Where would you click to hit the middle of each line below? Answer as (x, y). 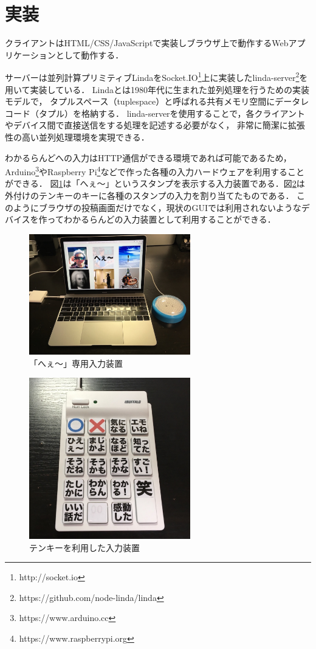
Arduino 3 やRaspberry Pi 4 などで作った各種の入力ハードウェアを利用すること (155, 171)
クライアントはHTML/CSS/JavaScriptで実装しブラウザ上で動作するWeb (147, 43)
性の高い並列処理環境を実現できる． (77, 137)
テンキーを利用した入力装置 (84, 547)
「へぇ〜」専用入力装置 (76, 363)
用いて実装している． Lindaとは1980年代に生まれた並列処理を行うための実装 (157, 89)
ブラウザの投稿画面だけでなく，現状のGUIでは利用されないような (170, 207)
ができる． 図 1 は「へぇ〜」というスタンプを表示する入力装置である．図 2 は (155, 183)
